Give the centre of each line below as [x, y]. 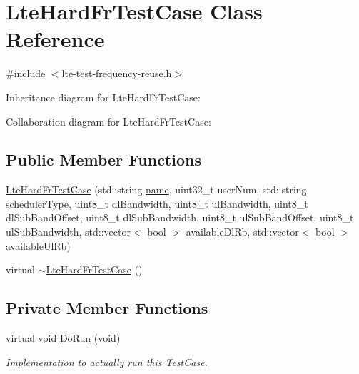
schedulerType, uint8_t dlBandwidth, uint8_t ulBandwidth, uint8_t [157, 203]
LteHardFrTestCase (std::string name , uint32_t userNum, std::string [156, 189]
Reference [55, 39]
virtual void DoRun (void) [63, 338]
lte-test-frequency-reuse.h [117, 73]
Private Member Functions [107, 308]
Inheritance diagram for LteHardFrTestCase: [103, 97]
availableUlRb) [38, 245]
